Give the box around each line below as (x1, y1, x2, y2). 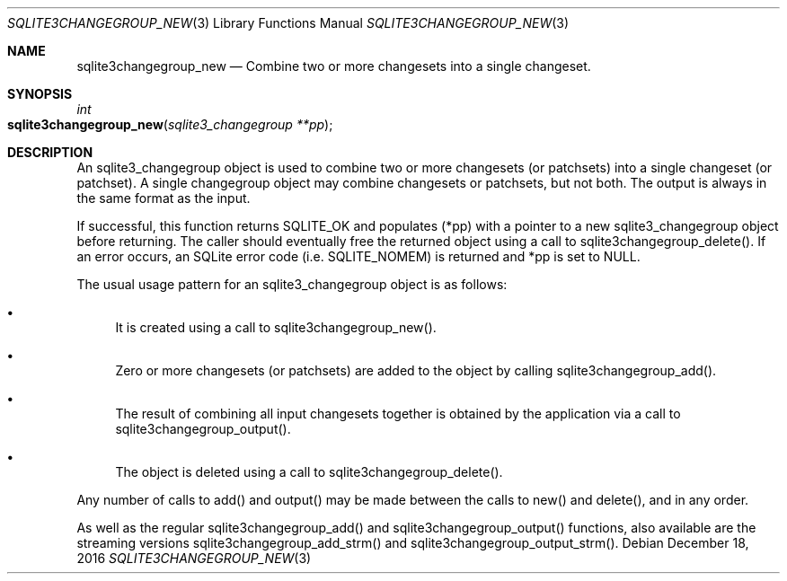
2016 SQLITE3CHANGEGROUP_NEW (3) (76, 550, 312, 566)
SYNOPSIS (7, 86, 73, 101)
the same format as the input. (76, 190, 251, 206)
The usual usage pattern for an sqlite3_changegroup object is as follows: (76, 277, 508, 292)
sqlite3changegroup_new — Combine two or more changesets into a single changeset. (76, 58, 591, 74)
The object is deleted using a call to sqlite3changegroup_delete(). (115, 464, 503, 480)
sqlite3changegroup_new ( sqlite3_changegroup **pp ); (7, 117, 333, 132)
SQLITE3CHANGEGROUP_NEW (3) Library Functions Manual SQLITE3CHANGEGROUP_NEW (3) (7, 15, 570, 31)
